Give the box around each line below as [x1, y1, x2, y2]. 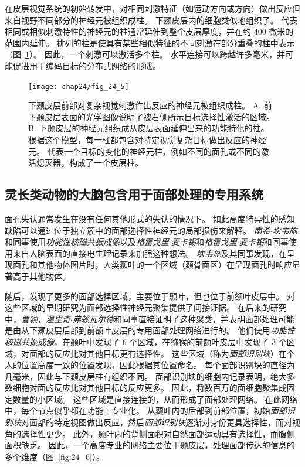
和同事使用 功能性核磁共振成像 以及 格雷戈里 [5, 236, 169, 248]
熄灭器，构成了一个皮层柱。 [36, 156, 143, 169]
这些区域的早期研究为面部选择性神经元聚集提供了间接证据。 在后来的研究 [5, 301, 287, 313]
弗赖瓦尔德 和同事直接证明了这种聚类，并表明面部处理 [72, 312, 278, 325]
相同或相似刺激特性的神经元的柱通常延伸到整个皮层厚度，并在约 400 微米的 [5, 25, 294, 38]
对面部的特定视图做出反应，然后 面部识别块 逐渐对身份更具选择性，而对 [21, 416, 292, 428]
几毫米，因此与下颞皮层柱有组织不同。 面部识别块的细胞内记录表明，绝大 [5, 370, 287, 382]
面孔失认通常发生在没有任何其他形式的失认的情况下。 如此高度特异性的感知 [5, 212, 295, 224]
